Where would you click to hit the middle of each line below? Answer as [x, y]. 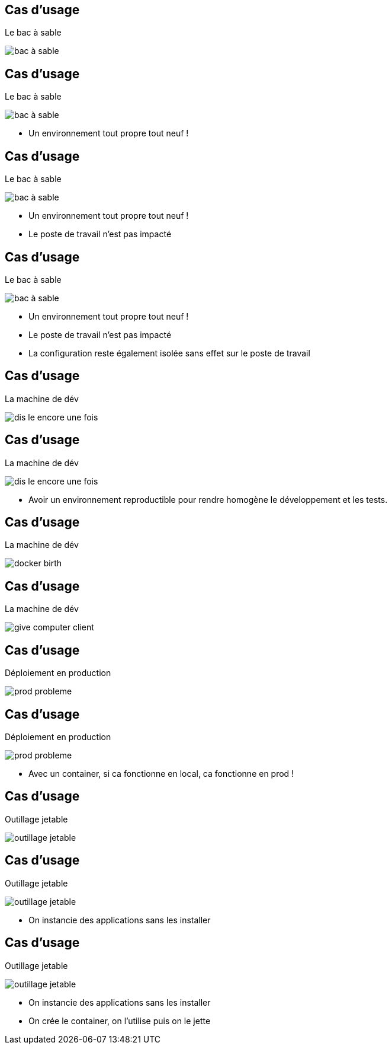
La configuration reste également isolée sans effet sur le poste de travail [169, 353]
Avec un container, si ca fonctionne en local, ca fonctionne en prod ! [161, 774]
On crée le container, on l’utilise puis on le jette [120, 1021]
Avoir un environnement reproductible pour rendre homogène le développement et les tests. [208, 499]
